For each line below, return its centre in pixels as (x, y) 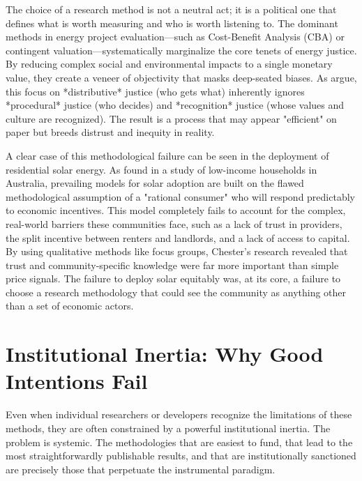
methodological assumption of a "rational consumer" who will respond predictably (180, 196)
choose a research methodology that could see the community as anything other (176, 292)
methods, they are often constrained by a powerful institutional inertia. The (168, 428)
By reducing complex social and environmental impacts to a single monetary (169, 64)
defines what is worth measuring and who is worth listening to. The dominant (172, 23)
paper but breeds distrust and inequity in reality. (110, 132)
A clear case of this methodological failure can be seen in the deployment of (167, 155)
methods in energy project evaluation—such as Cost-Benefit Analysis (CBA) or (175, 37)
